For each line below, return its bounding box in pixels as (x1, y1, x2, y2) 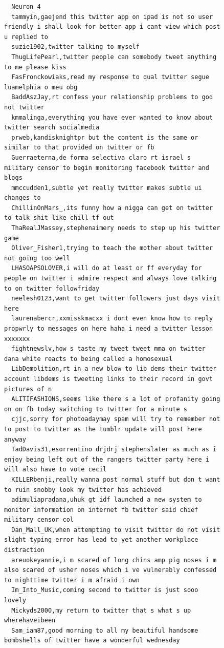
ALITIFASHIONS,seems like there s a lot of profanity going (11, 395, 220, 403)
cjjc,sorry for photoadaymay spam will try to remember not (11, 415, 220, 423)
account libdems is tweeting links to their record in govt (4, 375, 213, 383)
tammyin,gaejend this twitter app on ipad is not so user (11, 13, 213, 21)
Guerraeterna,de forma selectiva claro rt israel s (11, 154, 191, 161)
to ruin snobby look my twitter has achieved (4, 486, 162, 493)
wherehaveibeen (4, 617, 56, 624)
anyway (4, 435, 26, 443)
